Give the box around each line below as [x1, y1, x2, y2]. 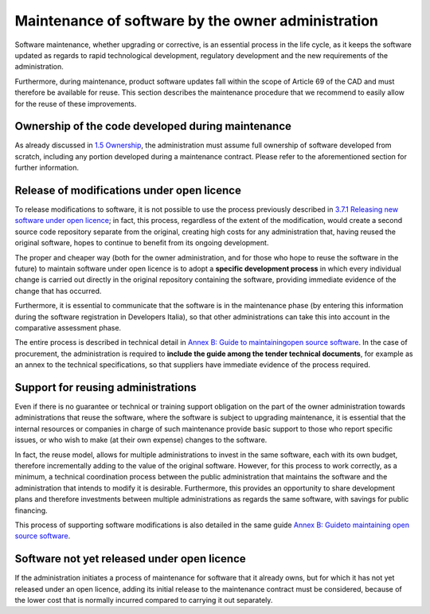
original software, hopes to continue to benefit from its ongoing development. [14, 238, 269, 248]
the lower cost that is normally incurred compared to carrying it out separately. [14, 596, 273, 605]
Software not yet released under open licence [14, 552, 246, 565]
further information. [14, 163, 80, 173]
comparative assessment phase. [14, 323, 122, 332]
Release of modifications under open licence [14, 184, 242, 197]
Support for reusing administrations [14, 381, 197, 394]
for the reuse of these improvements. [14, 99, 137, 108]
